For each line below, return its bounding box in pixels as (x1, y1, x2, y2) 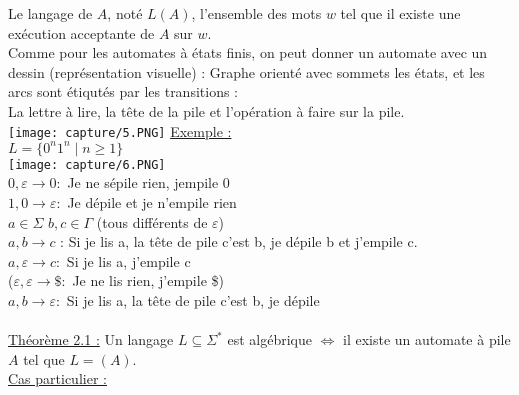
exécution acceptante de (8, 22, 155, 43)
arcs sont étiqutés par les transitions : (8, 81, 239, 102)
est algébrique (227, 329, 312, 350)
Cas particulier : (8, 368, 107, 389)
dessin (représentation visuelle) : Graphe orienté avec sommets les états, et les (8, 61, 485, 82)
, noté (107, 3, 143, 23)
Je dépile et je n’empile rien (67, 191, 237, 212)
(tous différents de (96, 211, 208, 232)
